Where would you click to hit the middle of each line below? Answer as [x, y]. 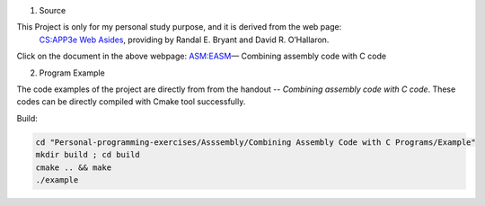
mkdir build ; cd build [88, 155]
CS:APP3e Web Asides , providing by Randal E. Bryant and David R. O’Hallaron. [184, 40]
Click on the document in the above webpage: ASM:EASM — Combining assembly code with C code [201, 56]
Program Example [72, 73]
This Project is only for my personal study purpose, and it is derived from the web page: [179, 27]
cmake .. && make [74, 167]
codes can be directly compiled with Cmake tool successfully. [131, 102]
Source [53, 10]
